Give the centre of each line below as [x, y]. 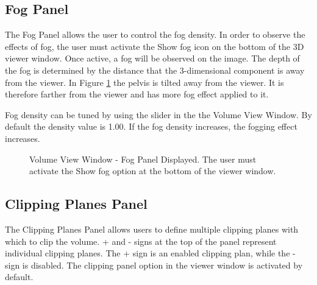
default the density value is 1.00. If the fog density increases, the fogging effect [151, 126]
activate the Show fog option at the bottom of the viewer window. [153, 171]
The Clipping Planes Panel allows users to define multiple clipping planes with [152, 229]
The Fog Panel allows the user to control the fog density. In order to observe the [155, 34]
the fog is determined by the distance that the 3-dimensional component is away [155, 70]
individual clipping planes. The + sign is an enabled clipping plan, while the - [150, 253]
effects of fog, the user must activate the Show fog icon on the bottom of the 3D [155, 46]
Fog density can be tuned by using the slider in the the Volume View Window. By [158, 114]
